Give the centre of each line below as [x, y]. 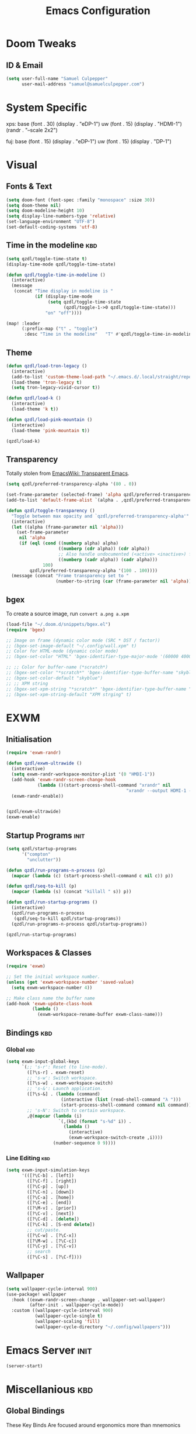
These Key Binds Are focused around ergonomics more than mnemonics [93, 1425]
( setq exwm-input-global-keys [43, 1061]
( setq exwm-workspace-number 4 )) [52, 987]
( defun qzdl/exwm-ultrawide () [44, 763]
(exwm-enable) [23, 817]
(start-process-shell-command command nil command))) [127, 1105]
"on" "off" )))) [64, 313]
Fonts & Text [29, 186]
